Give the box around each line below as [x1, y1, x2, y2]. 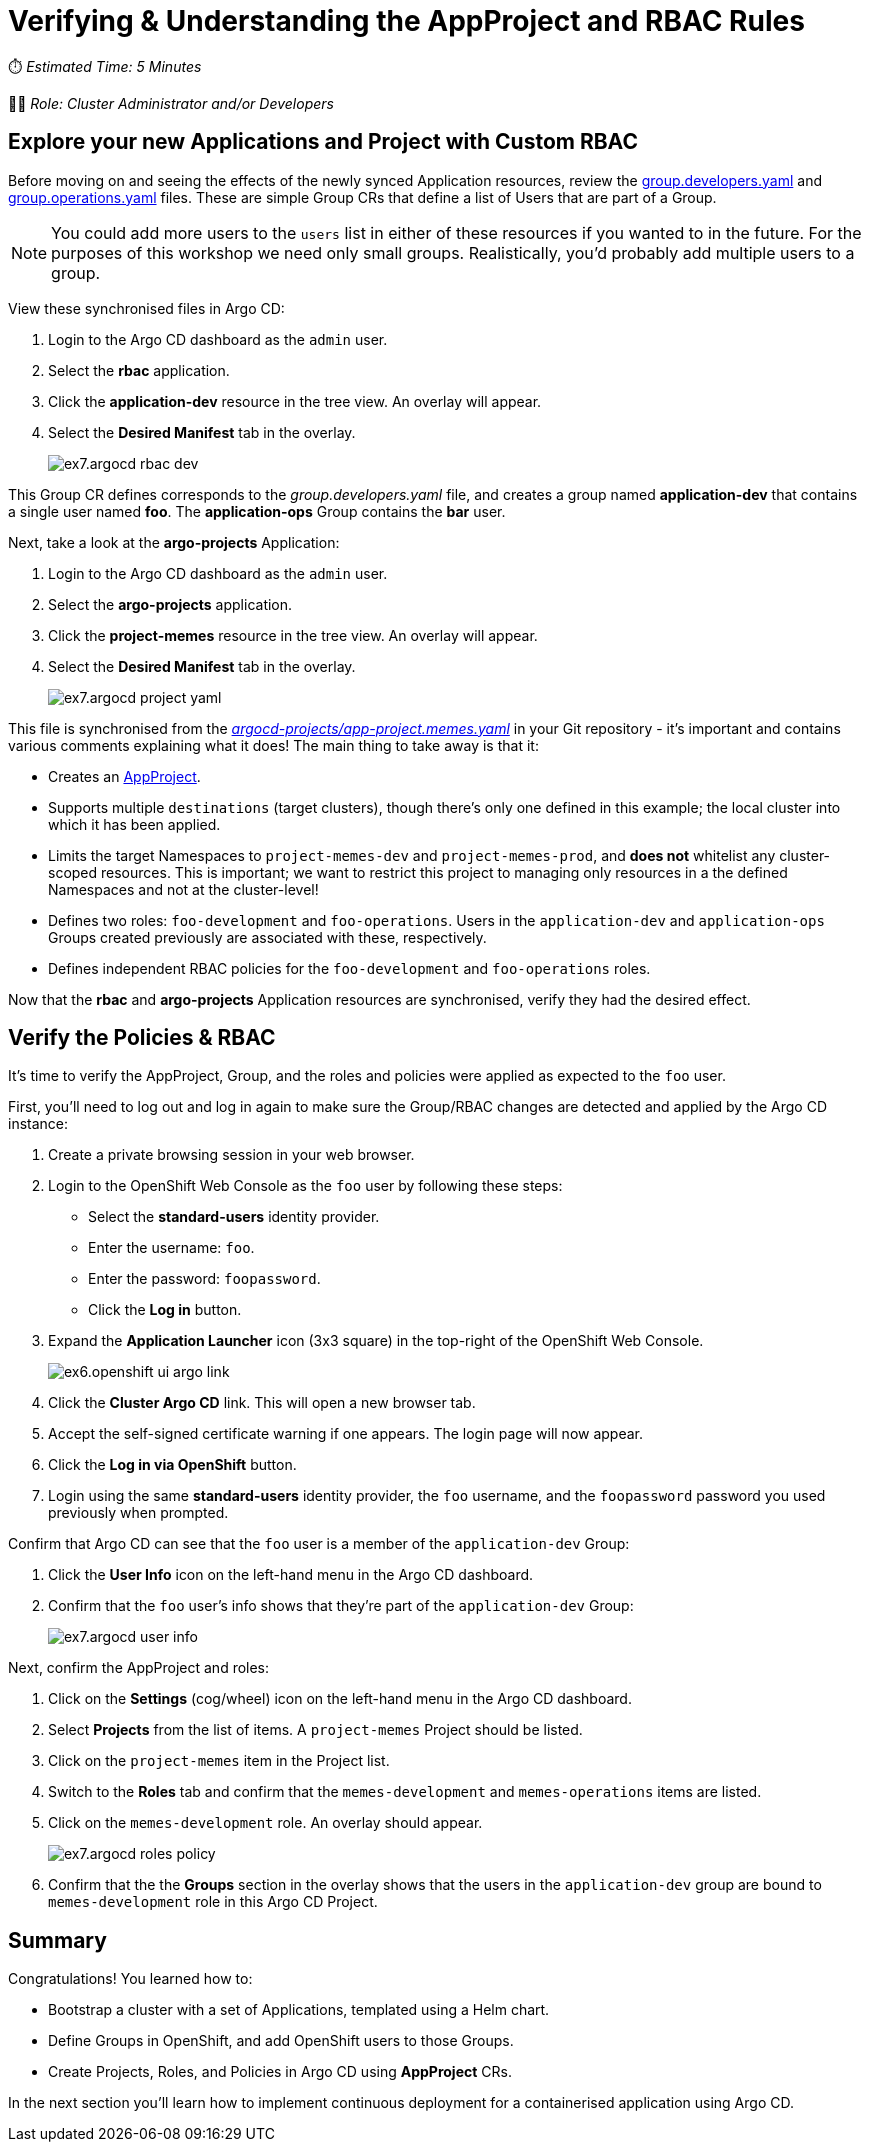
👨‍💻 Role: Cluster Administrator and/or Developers [8, 94, 334, 112]
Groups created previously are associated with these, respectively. [48, 928, 487, 946]
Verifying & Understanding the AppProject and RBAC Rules [8, 4, 805, 38]
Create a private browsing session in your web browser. [48, 1146, 415, 1164]
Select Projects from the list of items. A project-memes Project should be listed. [48, 1721, 583, 1739]
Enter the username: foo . [88, 1239, 255, 1257]
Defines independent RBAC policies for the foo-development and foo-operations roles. [48, 959, 651, 977]
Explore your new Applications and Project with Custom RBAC [8, 129, 638, 155]
